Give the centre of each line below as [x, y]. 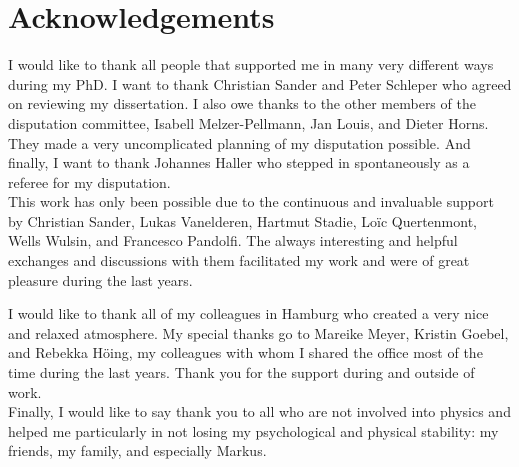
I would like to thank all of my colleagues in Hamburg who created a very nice [248, 313]
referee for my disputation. [89, 181]
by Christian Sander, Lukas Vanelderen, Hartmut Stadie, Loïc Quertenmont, [243, 220]
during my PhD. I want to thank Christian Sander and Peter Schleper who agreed [260, 83]
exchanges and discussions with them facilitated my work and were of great [239, 260]
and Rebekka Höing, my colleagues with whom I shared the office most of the [245, 352]
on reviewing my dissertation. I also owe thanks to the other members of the [242, 103]
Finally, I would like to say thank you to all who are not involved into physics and [259, 411]
